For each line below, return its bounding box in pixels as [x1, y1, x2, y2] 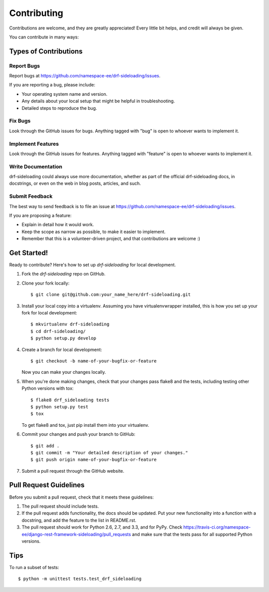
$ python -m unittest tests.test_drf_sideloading [18, 576, 142, 582]
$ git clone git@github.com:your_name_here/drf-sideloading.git [30, 292, 191, 297]
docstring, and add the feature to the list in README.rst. [21, 517, 136, 523]
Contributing [9, 7, 63, 18]
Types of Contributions [9, 47, 83, 55]
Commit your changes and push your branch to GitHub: [21, 431, 135, 437]
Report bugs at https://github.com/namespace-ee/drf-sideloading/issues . [9, 73, 161, 79]
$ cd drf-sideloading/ [30, 328, 86, 334]
